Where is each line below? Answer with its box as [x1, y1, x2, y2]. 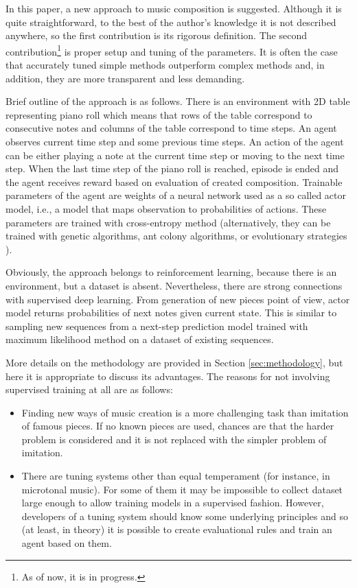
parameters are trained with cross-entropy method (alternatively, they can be [5, 215, 331, 229]
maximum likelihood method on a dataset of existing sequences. [5, 332, 274, 346]
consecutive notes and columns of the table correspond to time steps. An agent [5, 121, 337, 135]
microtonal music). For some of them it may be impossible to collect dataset [21, 482, 343, 496]
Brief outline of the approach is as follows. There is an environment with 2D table [5, 94, 350, 108]
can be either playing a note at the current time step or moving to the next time [5, 148, 345, 162]
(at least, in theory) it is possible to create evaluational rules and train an [21, 522, 332, 537]
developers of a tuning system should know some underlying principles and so [21, 508, 348, 523]
